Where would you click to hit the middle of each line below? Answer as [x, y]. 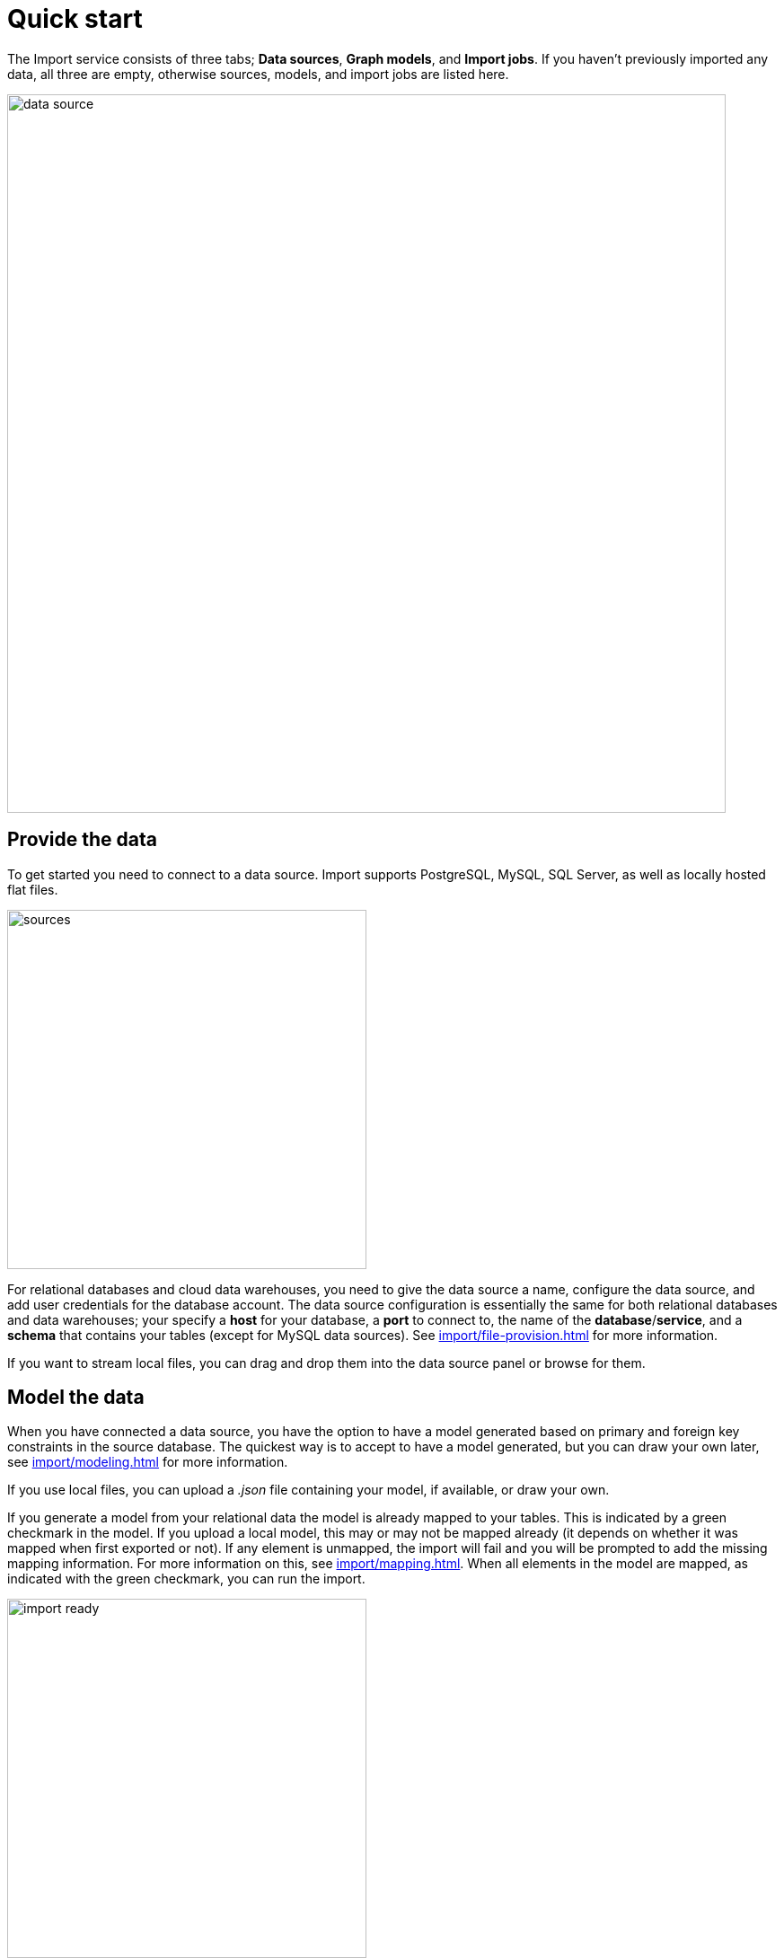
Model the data [76, 1398]
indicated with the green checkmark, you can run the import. [186, 1579]
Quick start [75, 19]
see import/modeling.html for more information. [148, 1462]
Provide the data [82, 840]
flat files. [33, 889]
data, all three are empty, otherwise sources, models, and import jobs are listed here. [258, 74]
